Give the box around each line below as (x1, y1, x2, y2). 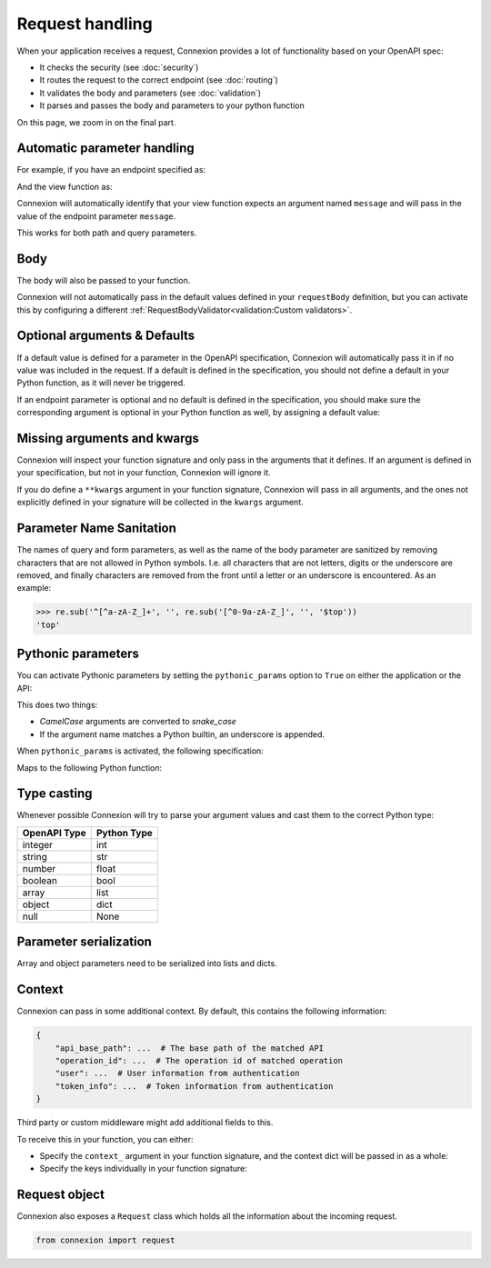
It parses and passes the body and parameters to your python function (39, 100, 305, 111)
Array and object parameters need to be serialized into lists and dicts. (16, 958, 277, 969)
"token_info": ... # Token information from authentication (55, 1081, 334, 1091)
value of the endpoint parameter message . (16, 210, 176, 222)
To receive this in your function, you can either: (16, 1133, 194, 1144)
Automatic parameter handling (16, 141, 195, 156)
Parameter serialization (16, 934, 152, 950)
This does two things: (16, 699, 98, 710)
